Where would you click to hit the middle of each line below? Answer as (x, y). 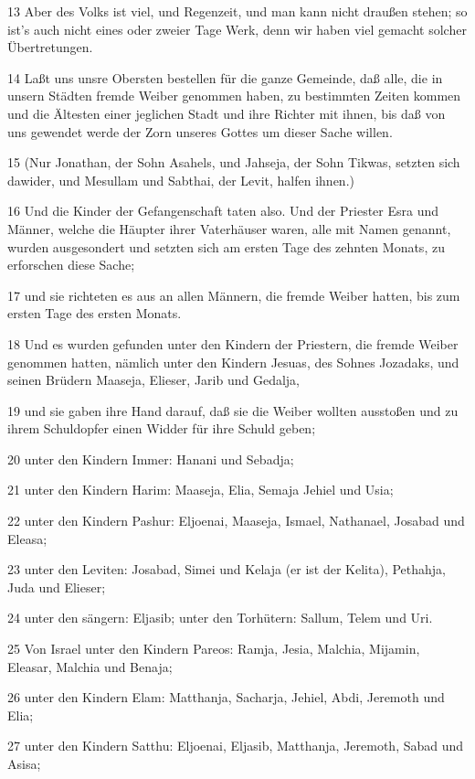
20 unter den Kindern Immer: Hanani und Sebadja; (151, 459)
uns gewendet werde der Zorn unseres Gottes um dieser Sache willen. (200, 131)
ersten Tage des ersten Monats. (95, 313)
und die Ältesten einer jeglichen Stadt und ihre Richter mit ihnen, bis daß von (227, 113)
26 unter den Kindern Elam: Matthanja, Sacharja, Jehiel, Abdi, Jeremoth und (226, 697)
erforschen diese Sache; (71, 265)
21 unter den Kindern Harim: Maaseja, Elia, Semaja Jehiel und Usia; (201, 490)
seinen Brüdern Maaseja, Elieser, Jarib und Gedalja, (153, 380)
